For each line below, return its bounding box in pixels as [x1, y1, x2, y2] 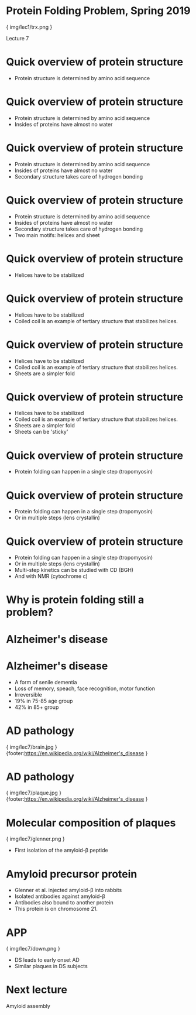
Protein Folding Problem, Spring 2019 [6, 4, 191, 18]
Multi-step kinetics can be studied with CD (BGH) [14, 567, 133, 574]
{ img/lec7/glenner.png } [6, 835, 66, 842]
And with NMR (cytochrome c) [14, 572, 88, 580]
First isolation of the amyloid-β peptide [14, 847, 108, 854]
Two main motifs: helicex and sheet [14, 231, 100, 238]
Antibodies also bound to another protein [14, 899, 114, 906]
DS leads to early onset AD [14, 956, 80, 963]
